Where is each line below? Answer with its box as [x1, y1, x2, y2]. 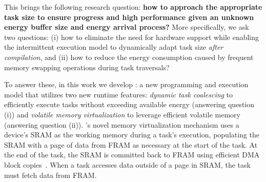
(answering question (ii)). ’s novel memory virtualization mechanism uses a [4, 119, 239, 130]
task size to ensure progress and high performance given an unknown [4, 11, 254, 22]
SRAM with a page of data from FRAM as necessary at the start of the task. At [4, 139, 258, 150]
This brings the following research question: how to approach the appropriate [4, 2, 262, 12]
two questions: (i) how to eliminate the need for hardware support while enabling [4, 31, 259, 42]
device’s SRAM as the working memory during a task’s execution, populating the [4, 129, 260, 140]
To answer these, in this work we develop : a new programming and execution [4, 79, 249, 90]
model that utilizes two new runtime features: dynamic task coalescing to [4, 89, 233, 99]
